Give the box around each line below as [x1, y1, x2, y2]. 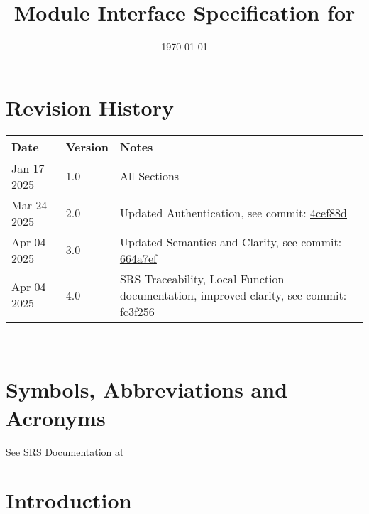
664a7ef [119, 249, 157, 266]
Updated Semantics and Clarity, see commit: [119, 233, 342, 250]
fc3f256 [119, 302, 155, 319]
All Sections [119, 168, 180, 185]
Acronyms [6, 403, 106, 432]
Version [65, 138, 109, 155]
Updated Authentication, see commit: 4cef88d [119, 204, 348, 222]
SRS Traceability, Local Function [119, 270, 285, 287]
